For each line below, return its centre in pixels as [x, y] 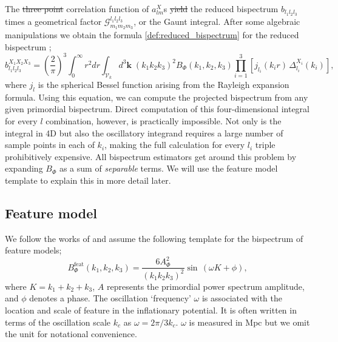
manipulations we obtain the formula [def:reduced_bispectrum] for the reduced [152, 35]
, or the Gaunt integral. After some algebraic [217, 21]
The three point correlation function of [77, 8]
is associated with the [242, 298]
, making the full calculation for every [175, 145]
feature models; [33, 250]
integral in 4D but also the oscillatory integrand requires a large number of [144, 132]
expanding [24, 168]
